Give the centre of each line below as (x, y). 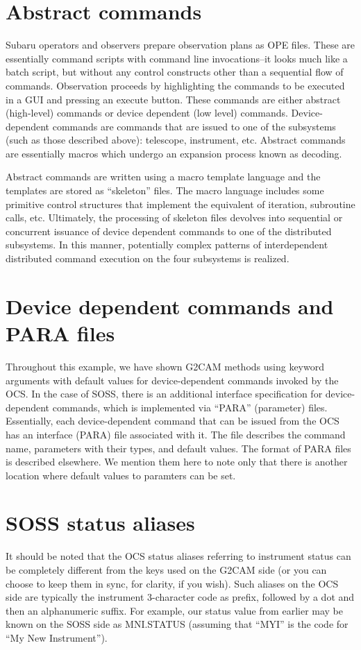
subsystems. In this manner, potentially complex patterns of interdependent (167, 245)
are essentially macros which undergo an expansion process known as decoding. (174, 153)
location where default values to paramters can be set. (121, 475)
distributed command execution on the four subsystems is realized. (148, 258)
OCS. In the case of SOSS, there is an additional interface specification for (164, 394)
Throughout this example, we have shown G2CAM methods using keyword (165, 366)
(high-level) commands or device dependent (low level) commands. (147, 113)
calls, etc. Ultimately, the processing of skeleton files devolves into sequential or (174, 217)
